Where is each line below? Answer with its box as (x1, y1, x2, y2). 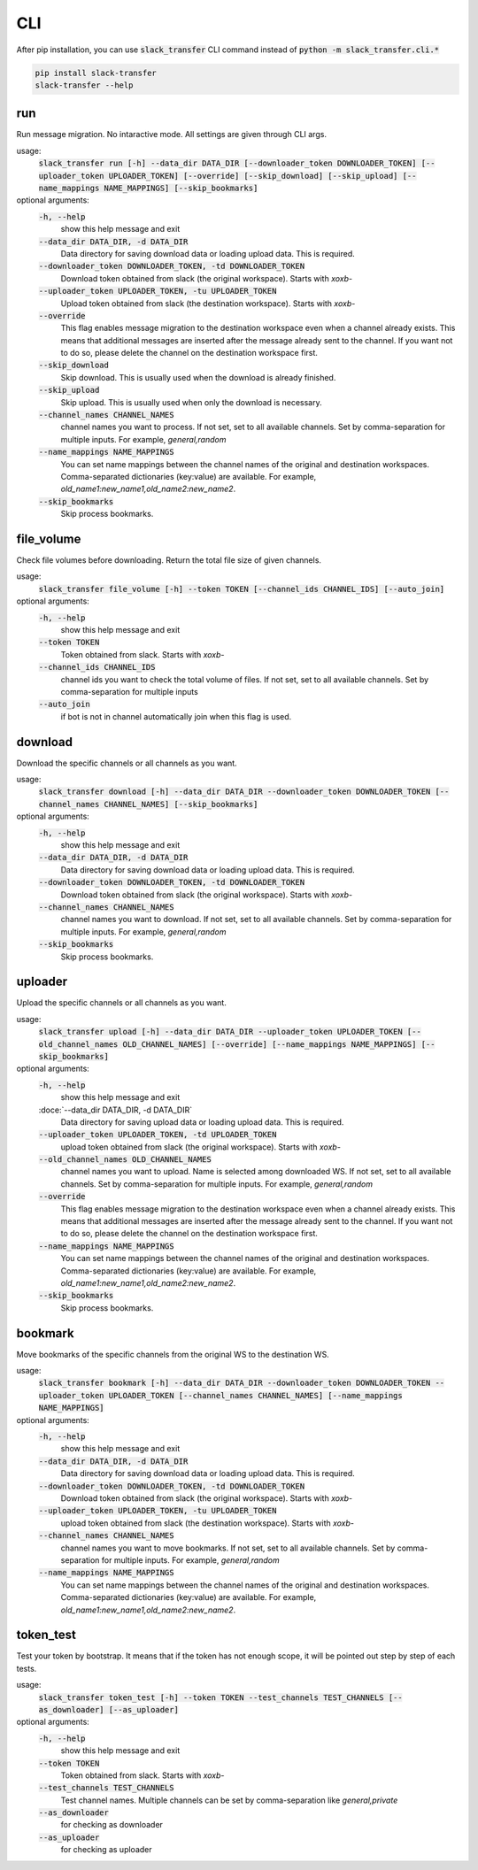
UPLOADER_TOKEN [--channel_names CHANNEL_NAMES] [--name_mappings (108, 1390, 403, 1400)
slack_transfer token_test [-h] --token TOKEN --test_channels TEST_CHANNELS (38, 1692, 384, 1703)
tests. (16, 1663, 37, 1674)
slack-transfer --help (35, 80, 134, 90)
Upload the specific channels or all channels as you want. (16, 997, 227, 1008)
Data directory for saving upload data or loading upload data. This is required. (60, 1116, 344, 1127)
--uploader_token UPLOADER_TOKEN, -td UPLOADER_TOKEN (38, 1129, 277, 1140)
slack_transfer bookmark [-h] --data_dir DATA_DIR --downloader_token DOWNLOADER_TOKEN (38, 1378, 431, 1389)
